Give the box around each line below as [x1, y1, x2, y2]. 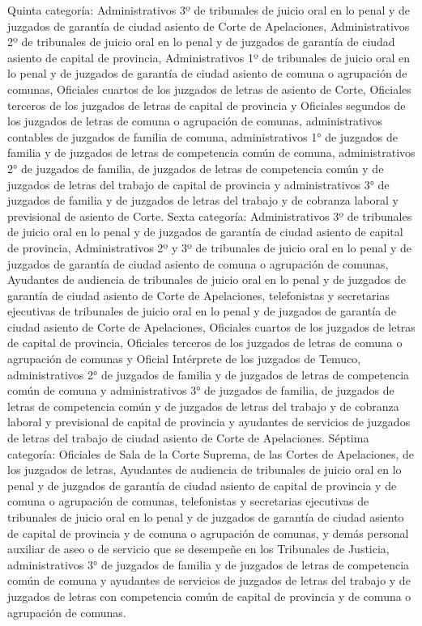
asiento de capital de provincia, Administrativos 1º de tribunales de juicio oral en [7, 49, 411, 66]
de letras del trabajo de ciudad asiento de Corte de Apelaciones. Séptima [7, 429, 369, 446]
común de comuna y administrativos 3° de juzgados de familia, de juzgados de [7, 382, 394, 399]
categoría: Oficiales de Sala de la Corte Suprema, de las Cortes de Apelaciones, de [7, 445, 415, 462]
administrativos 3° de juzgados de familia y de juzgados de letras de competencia [7, 556, 410, 573]
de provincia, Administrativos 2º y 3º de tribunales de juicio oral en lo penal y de [7, 239, 412, 256]
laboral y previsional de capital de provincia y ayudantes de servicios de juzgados [7, 413, 411, 430]
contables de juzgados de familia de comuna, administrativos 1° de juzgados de [7, 128, 399, 145]
